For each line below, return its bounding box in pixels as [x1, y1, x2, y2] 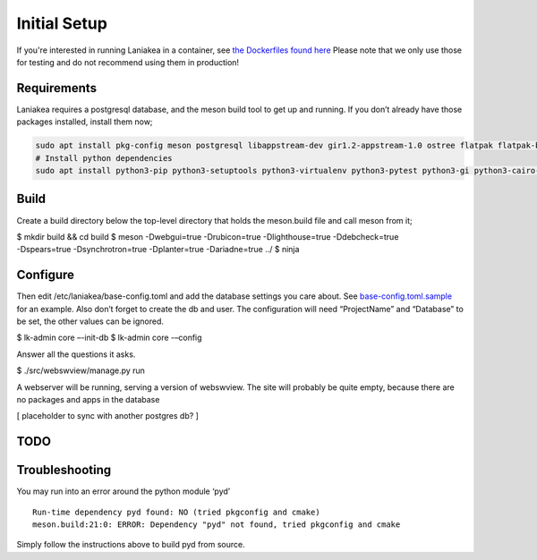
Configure [16, 267, 75, 283]
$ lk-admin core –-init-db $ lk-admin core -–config [16, 332, 202, 344]
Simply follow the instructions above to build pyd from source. [16, 539, 245, 550]
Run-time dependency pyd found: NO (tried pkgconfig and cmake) [32, 506, 321, 517]
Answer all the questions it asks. [16, 349, 136, 360]
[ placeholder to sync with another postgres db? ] [16, 411, 199, 421]
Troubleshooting [16, 462, 112, 478]
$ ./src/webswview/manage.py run [16, 365, 145, 376]
